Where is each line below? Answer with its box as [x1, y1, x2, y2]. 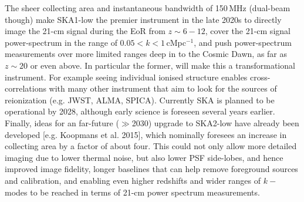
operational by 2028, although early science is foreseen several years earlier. [5, 105, 275, 117]
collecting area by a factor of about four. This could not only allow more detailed [5, 140, 297, 152]
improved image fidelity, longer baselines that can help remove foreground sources [5, 163, 298, 175]
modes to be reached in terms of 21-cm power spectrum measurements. [5, 186, 260, 198]
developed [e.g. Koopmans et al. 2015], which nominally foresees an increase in [5, 128, 287, 140]
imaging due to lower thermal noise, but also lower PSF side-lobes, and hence [5, 151, 283, 163]
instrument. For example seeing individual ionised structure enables [5, 70, 248, 83]
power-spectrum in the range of [5, 36, 117, 48]
